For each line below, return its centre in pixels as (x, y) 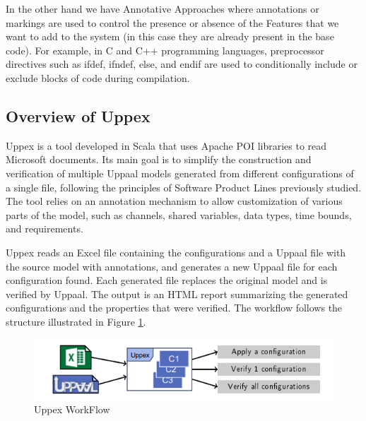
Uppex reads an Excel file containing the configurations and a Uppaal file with (176, 252)
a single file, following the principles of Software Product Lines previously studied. (184, 187)
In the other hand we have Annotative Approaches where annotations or (163, 8)
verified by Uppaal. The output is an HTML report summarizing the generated (177, 293)
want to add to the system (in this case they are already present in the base (170, 36)
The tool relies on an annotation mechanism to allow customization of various (174, 201)
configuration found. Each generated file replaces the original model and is (167, 280)
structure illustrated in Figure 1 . (76, 321)
